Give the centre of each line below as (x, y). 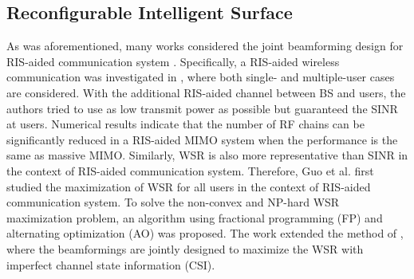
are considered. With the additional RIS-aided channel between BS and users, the (206, 92)
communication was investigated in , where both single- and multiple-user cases (201, 77)
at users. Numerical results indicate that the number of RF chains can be (185, 124)
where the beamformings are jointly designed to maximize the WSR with (185, 248)
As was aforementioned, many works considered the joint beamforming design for (205, 46)
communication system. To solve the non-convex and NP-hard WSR (173, 202)
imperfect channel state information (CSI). (111, 264)
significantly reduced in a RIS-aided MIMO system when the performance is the (202, 139)
